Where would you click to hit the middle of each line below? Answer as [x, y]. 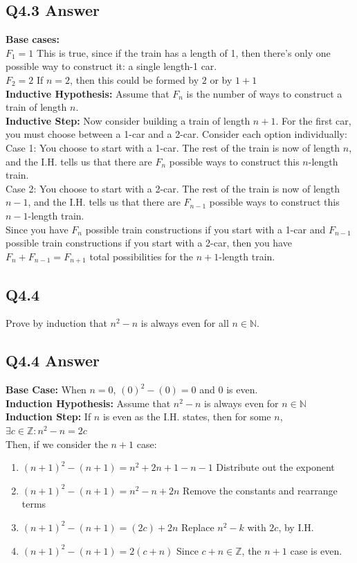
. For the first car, [313, 120]
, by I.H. [296, 527]
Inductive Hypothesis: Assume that [88, 93]
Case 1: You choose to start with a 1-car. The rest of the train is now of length [173, 147]
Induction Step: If [48, 417]
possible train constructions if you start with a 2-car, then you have [149, 243]
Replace [198, 527]
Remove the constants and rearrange [260, 490]
